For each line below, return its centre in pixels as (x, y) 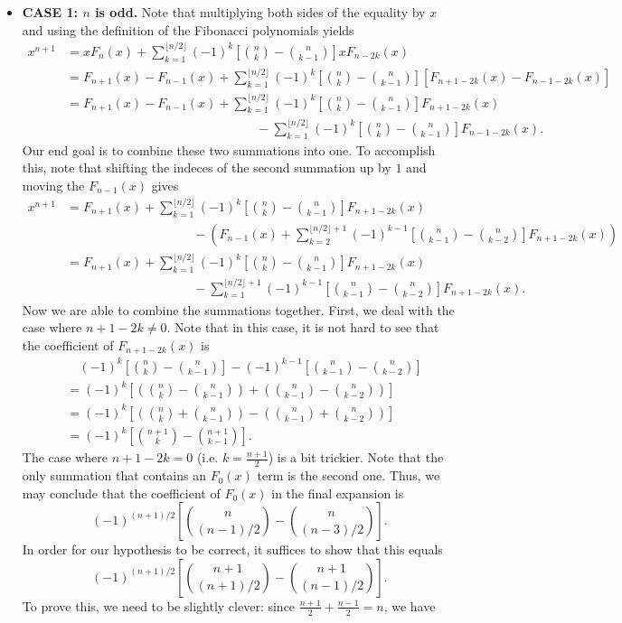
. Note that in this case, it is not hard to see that (303, 327)
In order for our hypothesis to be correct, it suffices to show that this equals (232, 549)
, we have (410, 605)
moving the (53, 185)
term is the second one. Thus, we (349, 475)
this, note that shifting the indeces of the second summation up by (207, 167)
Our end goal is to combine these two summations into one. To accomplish (229, 149)
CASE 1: (50, 12)
